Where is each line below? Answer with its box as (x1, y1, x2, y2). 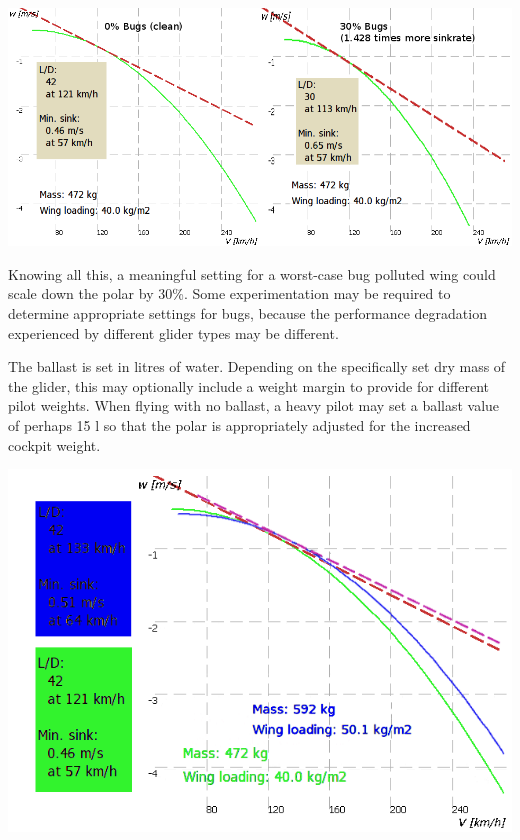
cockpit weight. (8, 434, 101, 455)
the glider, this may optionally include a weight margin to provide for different (8, 375, 489, 396)
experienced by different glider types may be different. (8, 322, 339, 343)
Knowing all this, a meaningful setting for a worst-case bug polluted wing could (8, 263, 496, 284)
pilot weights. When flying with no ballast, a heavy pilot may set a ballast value (8, 395, 500, 416)
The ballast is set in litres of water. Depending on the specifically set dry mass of (8, 356, 506, 377)
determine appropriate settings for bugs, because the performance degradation (8, 303, 487, 324)
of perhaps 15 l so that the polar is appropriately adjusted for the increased (8, 414, 471, 435)
